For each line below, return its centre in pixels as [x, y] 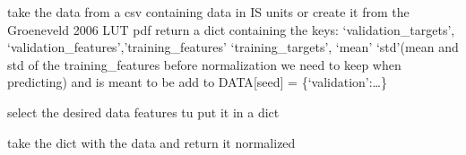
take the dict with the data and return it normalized [151, 142]
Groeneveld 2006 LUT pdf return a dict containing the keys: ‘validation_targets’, [231, 29]
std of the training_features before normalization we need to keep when [204, 64]
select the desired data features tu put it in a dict [143, 112]
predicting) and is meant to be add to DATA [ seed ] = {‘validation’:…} [197, 82]
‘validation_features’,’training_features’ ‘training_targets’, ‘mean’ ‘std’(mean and [233, 47]
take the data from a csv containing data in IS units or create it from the [208, 12]
